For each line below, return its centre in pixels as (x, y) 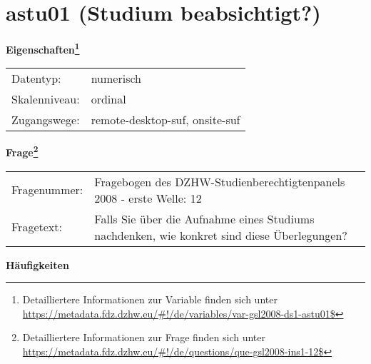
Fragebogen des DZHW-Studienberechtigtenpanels (220, 181)
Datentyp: (36, 79)
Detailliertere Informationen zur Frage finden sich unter (144, 337)
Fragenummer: (47, 190)
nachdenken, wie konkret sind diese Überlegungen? (221, 235)
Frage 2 (22, 151)
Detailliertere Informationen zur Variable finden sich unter (150, 299)
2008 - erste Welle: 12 (148, 198)
